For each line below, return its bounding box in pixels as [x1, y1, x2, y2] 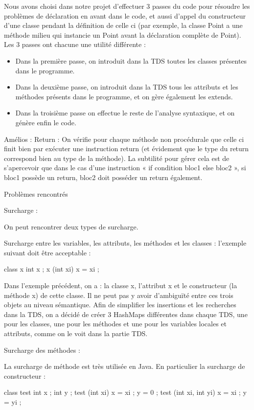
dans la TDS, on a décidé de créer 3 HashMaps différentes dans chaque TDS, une [4, 309, 248, 319]
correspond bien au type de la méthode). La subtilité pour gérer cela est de [4, 153, 230, 163]
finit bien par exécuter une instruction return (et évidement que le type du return [4, 143, 249, 154]
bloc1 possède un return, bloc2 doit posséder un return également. [4, 172, 203, 182]
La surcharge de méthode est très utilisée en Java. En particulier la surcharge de [4, 361, 245, 371]
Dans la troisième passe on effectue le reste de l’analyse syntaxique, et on [15, 108, 235, 118]
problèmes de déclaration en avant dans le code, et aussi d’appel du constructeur [4, 10, 246, 21]
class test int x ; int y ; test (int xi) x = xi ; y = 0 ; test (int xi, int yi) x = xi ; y [4, 387, 247, 397]
